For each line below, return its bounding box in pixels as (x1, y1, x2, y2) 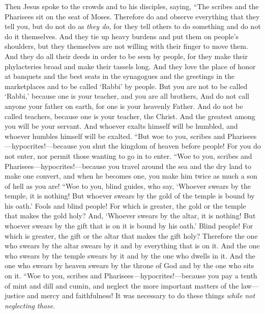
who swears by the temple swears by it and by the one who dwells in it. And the (5, 250, 255, 261)
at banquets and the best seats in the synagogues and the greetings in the (5, 71, 235, 81)
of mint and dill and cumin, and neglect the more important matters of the (5, 280, 239, 291)
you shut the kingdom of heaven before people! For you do (79, 140, 261, 151)
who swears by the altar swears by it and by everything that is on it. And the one (5, 240, 260, 251)
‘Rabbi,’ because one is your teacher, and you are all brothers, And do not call (5, 91, 249, 101)
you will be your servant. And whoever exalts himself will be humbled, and (5, 121, 238, 131)
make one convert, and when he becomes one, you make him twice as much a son (5, 170, 257, 181)
